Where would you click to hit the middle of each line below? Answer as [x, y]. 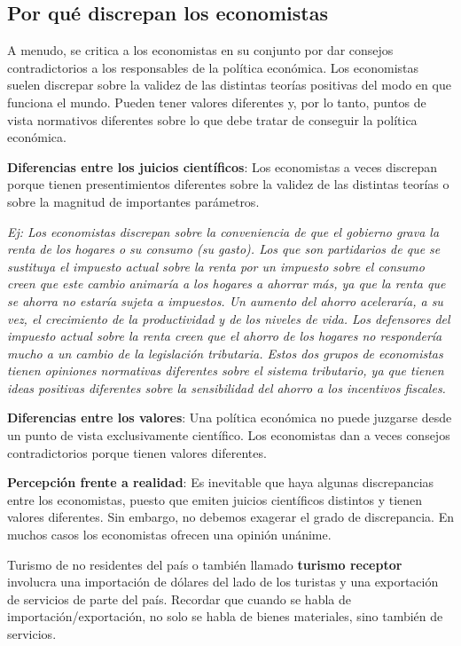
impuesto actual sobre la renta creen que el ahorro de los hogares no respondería [225, 336]
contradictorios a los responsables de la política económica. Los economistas [213, 67]
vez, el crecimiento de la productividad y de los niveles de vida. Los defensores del [229, 318]
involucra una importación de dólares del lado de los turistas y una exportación [223, 582]
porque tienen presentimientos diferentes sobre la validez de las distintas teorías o [228, 184]
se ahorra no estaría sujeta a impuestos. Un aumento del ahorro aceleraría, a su [225, 300]
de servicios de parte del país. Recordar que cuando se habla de [179, 599]
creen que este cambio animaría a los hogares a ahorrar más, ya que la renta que [227, 284]
